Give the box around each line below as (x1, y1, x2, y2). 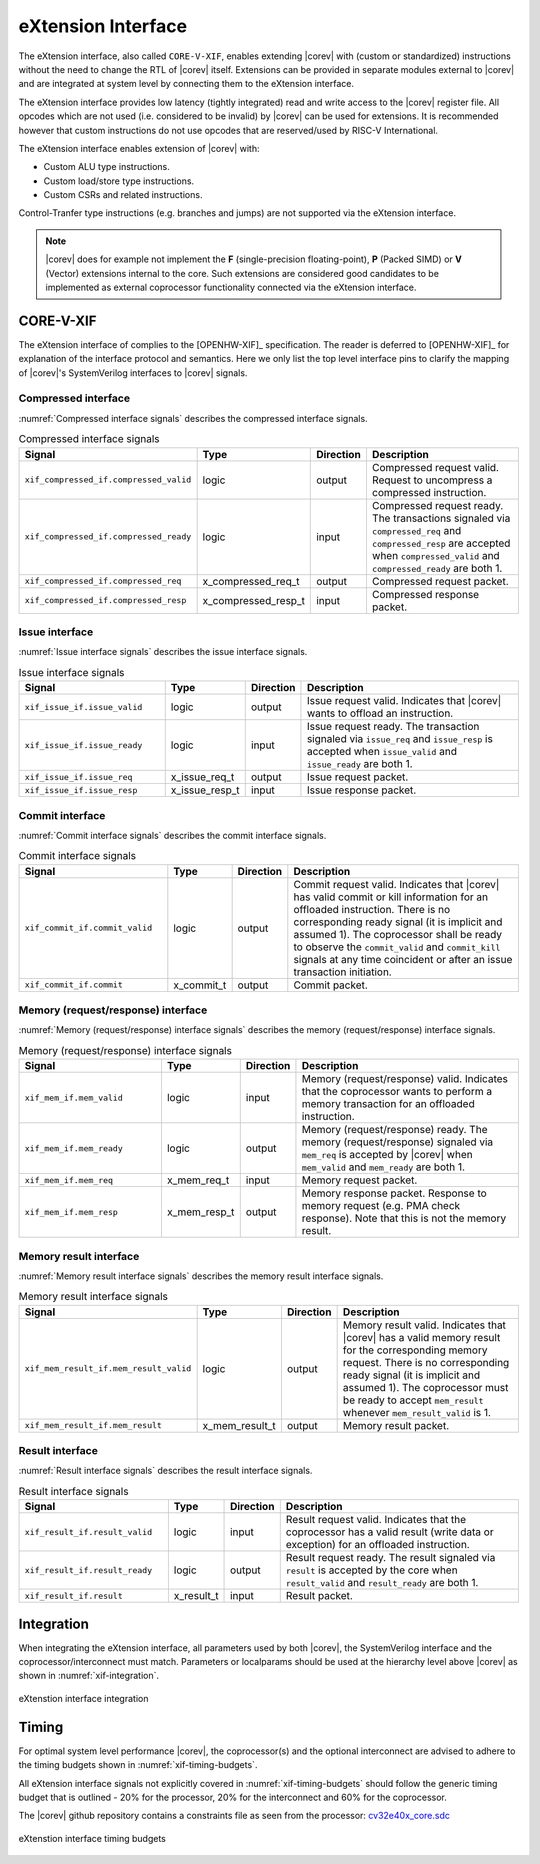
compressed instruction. (371, 485, 487, 499)
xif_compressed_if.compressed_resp (24, 595, 187, 606)
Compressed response (371, 587, 480, 601)
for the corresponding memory (342, 1343, 488, 1357)
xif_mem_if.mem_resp (24, 1206, 119, 1217)
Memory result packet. (342, 1418, 450, 1432)
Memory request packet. (301, 1173, 418, 1187)
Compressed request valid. (371, 460, 500, 474)
